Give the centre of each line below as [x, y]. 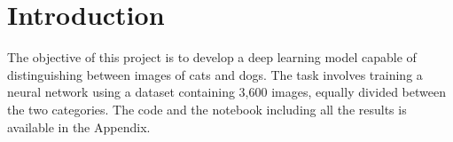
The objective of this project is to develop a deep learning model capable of [212, 57]
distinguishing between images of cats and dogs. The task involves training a [215, 74]
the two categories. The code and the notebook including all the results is [207, 109]
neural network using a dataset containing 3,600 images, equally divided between [226, 92]
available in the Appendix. [79, 126]
